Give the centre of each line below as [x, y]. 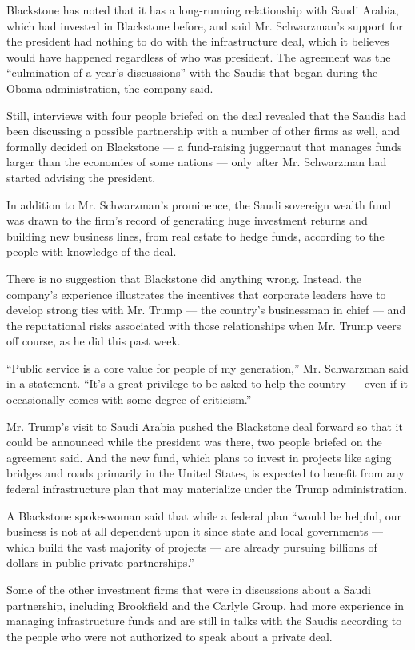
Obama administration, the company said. [110, 88]
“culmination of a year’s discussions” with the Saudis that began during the [192, 72]
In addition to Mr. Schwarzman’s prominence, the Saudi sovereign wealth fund [199, 204]
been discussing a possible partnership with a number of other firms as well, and [203, 131]
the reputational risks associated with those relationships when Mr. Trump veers [204, 325]
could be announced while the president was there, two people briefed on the [194, 442]
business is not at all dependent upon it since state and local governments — [195, 531]
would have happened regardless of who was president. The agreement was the [199, 56]
